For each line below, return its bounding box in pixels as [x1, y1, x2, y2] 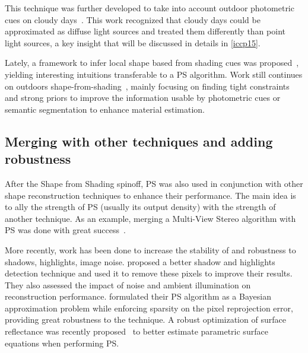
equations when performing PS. [5, 336, 119, 349]
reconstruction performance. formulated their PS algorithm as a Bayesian [5, 290, 271, 303]
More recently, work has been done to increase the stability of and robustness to [5, 243, 296, 256]
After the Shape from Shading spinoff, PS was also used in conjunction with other [5, 177, 303, 189]
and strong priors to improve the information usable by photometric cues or [5, 91, 281, 104]
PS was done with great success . [5, 224, 126, 236]
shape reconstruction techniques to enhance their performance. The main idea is [5, 189, 296, 201]
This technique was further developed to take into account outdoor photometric [5, 2, 294, 14]
